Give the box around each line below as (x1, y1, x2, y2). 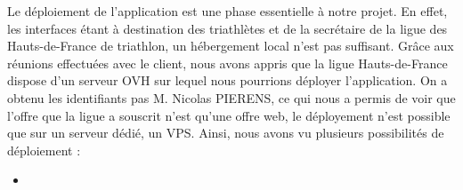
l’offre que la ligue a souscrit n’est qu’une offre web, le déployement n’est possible (7, 106, 451, 124)
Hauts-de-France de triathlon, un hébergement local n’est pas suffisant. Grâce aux (7, 36, 454, 55)
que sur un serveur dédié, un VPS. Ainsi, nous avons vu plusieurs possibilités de (7, 123, 444, 142)
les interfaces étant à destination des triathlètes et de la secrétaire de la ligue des (7, 19, 448, 37)
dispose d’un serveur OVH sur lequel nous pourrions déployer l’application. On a (7, 71, 448, 90)
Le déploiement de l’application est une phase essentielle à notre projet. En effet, (7, 2, 448, 20)
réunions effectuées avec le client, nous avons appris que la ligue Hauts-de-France (7, 53, 448, 72)
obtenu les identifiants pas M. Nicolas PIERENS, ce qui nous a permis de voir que (7, 88, 456, 107)
